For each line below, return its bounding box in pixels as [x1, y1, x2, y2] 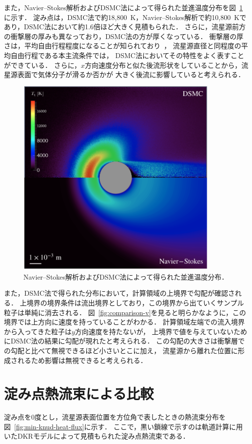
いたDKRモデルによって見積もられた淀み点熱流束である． [4, 431, 190, 441]
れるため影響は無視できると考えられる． [17, 355, 147, 365]
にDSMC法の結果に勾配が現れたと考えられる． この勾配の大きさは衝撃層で [4, 336, 245, 346]
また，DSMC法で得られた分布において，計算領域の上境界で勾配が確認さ [4, 288, 235, 298]
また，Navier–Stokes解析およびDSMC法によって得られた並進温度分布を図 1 [4, 2, 243, 12]
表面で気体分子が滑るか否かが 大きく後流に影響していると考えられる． [17, 69, 245, 80]
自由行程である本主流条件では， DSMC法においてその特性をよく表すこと [10, 50, 245, 60]
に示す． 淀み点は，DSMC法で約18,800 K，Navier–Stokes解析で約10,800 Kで [4, 12, 247, 22]
